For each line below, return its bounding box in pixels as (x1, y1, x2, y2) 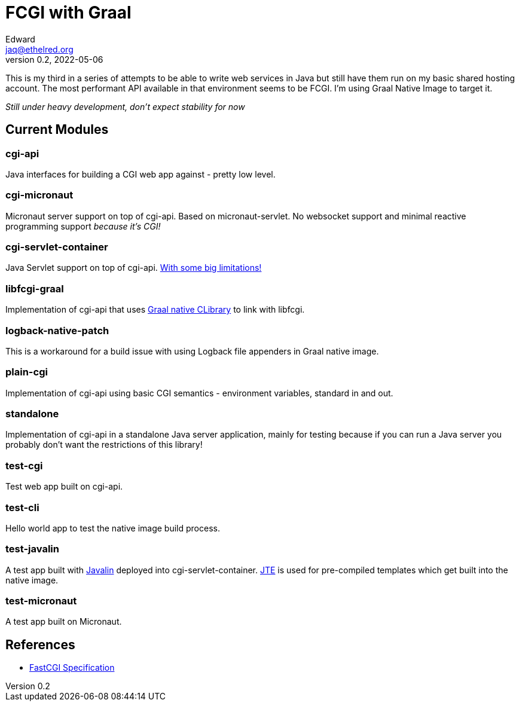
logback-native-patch (5, 324, 109, 337)
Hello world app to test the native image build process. (5, 522, 220, 533)
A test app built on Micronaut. (5, 616, 122, 627)
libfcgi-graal (5, 282, 64, 295)
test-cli (5, 501, 39, 514)
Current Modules (5, 122, 109, 137)
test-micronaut (5, 595, 77, 607)
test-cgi (5, 459, 43, 472)
